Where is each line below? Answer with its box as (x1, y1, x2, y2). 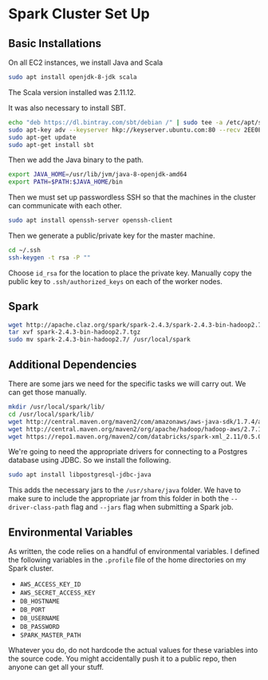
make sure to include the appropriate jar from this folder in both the (8, 494, 230, 504)
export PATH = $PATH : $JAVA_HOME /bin (8, 178, 124, 186)
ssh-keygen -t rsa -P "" (8, 253, 91, 262)
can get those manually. (8, 388, 87, 397)
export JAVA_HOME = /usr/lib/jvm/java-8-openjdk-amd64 (8, 171, 187, 179)
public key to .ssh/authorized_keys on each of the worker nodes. (8, 276, 223, 286)
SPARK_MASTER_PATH (19, 631, 81, 639)
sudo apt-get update (8, 133, 77, 141)
